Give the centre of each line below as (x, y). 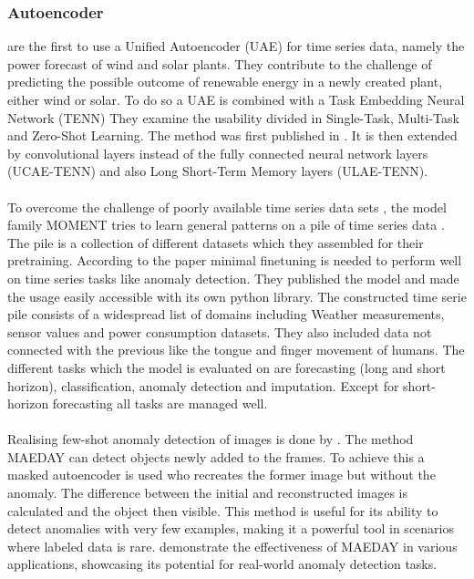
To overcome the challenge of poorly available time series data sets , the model (227, 207)
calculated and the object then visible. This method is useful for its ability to (223, 510)
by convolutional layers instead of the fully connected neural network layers (218, 153)
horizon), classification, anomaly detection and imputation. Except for (203, 385)
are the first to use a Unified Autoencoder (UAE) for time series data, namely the (236, 46)
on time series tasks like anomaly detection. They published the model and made (233, 278)
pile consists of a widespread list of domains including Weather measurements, (226, 314)
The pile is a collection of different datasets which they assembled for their (216, 242)
